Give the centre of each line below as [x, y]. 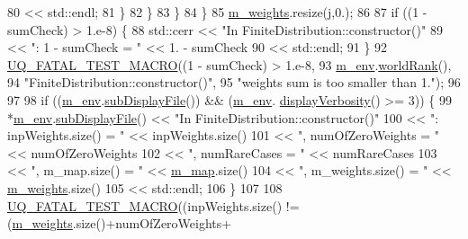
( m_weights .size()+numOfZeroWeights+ [120, 223]
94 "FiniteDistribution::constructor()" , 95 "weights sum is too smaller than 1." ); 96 [234, 82]
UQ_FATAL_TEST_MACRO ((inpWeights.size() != [153, 205]
